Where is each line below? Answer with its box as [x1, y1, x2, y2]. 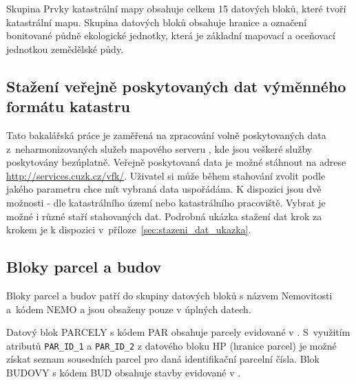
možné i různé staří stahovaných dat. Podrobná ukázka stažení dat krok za [6, 209, 322, 223]
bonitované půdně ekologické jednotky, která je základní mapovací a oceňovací [6, 28, 335, 43]
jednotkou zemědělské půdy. [6, 41, 124, 56]
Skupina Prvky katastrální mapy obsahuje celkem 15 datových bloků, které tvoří [6, 1, 346, 15]
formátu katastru [6, 96, 131, 117]
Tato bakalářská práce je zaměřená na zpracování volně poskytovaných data [6, 127, 326, 142]
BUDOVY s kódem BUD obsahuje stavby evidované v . [6, 365, 241, 379]
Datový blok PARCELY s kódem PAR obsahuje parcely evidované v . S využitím [6, 325, 350, 339]
